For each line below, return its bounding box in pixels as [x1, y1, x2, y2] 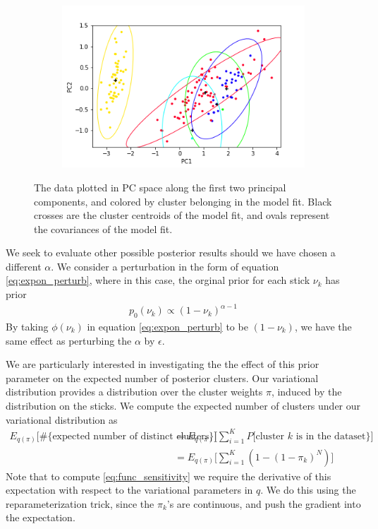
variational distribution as [6, 412, 118, 427]
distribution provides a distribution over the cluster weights [6, 384, 263, 399]
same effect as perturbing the [6, 333, 132, 347]
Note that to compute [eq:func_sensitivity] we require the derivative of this [6, 468, 331, 483]
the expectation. [6, 510, 75, 525]
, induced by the [271, 384, 342, 399]
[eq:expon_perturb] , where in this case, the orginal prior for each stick [6, 273, 310, 287]
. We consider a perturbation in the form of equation [51, 258, 279, 273]
